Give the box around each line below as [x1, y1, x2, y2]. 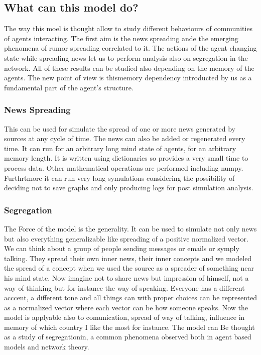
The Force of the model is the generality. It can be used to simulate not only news [4, 223, 257, 233]
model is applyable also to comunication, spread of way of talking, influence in [4, 312, 245, 322]
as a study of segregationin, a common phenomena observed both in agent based [4, 331, 251, 342]
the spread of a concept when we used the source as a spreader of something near [4, 263, 254, 273]
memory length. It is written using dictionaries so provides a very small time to [4, 153, 248, 163]
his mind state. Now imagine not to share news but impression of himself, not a [4, 272, 249, 283]
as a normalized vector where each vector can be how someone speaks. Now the [4, 302, 248, 312]
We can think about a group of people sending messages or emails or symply [4, 243, 239, 254]
